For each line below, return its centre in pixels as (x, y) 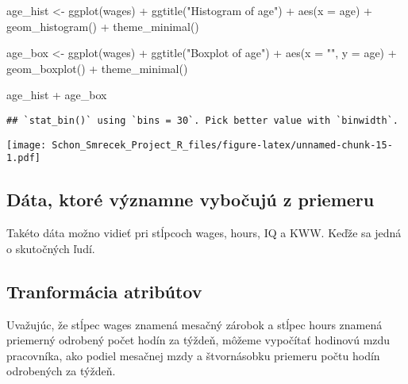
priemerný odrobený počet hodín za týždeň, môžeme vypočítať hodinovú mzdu (198, 340)
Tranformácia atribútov (104, 291)
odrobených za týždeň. (61, 371)
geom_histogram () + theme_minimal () (103, 26)
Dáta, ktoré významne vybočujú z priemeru (191, 200)
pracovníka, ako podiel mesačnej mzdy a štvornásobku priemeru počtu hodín (193, 355)
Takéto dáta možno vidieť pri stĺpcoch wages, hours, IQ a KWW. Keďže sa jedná (204, 233)
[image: (27, 145)
